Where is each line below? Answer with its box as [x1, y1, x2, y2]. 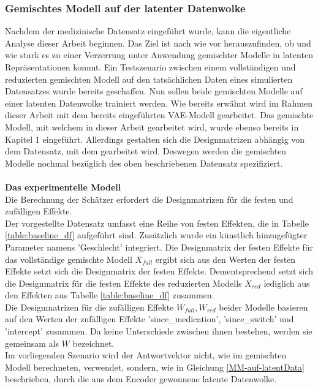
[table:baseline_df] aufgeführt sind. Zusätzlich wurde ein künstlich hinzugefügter [5, 228, 308, 241]
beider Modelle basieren [219, 300, 308, 313]
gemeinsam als [5, 336, 59, 349]
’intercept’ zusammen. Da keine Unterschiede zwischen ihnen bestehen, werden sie [5, 325, 312, 338]
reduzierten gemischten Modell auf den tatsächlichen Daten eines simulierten [5, 72, 293, 85]
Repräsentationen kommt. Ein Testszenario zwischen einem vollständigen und [5, 61, 296, 73]
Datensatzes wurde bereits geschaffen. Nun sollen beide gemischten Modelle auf [5, 85, 303, 97]
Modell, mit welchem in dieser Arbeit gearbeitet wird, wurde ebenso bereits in [5, 120, 299, 133]
